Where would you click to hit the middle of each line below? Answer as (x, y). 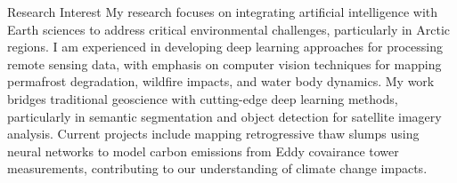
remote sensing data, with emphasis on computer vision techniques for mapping (224, 64)
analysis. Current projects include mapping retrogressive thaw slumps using (213, 134)
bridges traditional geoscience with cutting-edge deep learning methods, (203, 98)
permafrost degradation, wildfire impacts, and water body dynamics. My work (221, 81)
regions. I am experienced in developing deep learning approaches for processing (225, 47)
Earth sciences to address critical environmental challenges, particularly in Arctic (229, 29)
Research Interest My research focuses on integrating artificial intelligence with (223, 12)
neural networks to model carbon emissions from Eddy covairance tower (203, 151)
